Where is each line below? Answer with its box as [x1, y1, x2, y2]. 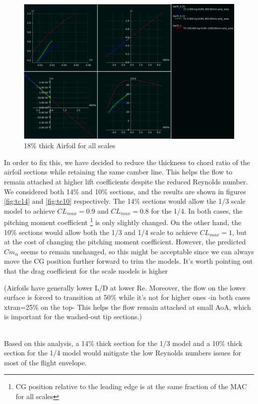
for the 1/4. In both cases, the [151, 205, 243, 216]
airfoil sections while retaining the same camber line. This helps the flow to [4, 167, 233, 177]
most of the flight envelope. [4, 357, 87, 367]
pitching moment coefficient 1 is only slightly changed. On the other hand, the [4, 216, 242, 228]
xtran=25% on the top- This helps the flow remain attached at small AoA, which [4, 301, 251, 312]
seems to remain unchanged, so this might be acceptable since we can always [21, 246, 254, 256]
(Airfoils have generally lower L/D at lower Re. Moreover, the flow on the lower [4, 282, 246, 292]
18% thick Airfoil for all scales [24, 140, 116, 151]
